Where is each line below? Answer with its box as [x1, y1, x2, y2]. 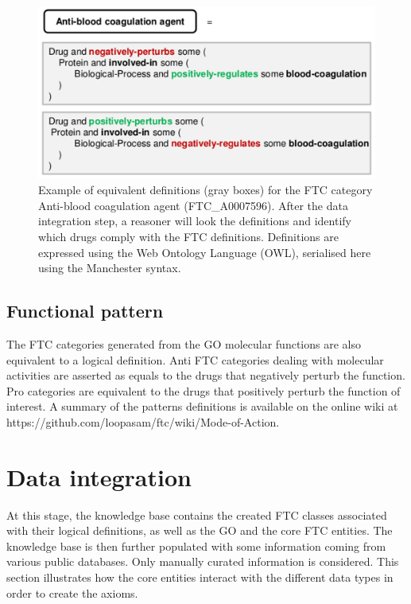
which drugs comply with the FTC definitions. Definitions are [38, 228, 339, 244]
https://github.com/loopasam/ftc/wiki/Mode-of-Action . [6, 413, 280, 430]
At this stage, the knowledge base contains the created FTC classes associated [6, 506, 387, 523]
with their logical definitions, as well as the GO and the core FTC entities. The [6, 522, 393, 539]
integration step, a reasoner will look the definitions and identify [38, 212, 351, 229]
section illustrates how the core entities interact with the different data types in [6, 569, 394, 585]
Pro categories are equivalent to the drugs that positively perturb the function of [6, 382, 401, 399]
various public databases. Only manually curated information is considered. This [6, 553, 399, 570]
